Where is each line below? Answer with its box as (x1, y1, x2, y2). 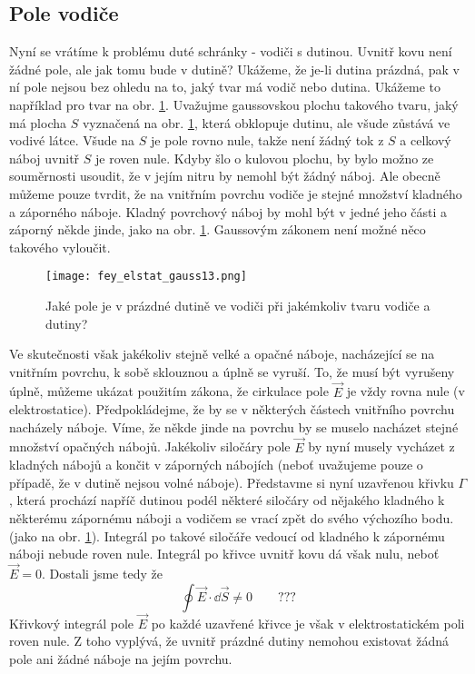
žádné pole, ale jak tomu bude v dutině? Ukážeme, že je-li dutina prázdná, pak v (9, 59, 460, 78)
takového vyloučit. (9, 237, 111, 256)
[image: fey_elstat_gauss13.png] (45, 270, 247, 283)
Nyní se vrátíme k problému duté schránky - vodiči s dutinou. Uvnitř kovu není (9, 42, 452, 61)
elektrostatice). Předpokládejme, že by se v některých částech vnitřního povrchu (9, 400, 455, 419)
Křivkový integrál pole (9, 613, 134, 632)
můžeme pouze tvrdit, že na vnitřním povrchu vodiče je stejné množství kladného (9, 183, 462, 203)
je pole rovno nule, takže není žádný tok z (151, 131, 384, 150)
